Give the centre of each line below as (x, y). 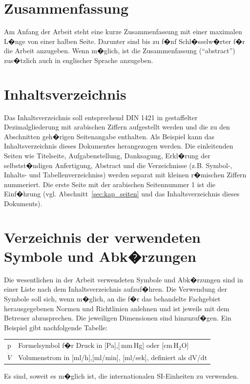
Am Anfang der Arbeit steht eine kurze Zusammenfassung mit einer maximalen (123, 32)
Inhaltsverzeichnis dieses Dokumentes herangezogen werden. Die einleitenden (119, 146)
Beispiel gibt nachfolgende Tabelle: (56, 327)
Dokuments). (23, 203)
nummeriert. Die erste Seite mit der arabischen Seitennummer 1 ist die (110, 184)
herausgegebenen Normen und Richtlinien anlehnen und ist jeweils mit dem (117, 308)
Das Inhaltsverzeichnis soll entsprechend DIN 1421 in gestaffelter (101, 117)
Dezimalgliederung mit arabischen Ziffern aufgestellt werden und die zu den (117, 127)
